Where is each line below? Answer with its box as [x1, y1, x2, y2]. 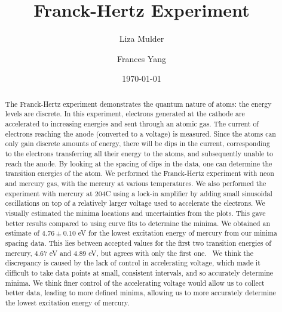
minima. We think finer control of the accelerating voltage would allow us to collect [5, 277, 265, 288]
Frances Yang [117, 52, 166, 64]
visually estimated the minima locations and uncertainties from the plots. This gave [5, 208, 266, 218]
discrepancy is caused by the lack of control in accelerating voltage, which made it [5, 258, 260, 268]
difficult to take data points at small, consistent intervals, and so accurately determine [5, 267, 274, 277]
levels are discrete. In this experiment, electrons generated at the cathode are [5, 109, 245, 119]
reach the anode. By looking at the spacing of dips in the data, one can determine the [5, 158, 272, 168]
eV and [49, 248, 72, 258]
